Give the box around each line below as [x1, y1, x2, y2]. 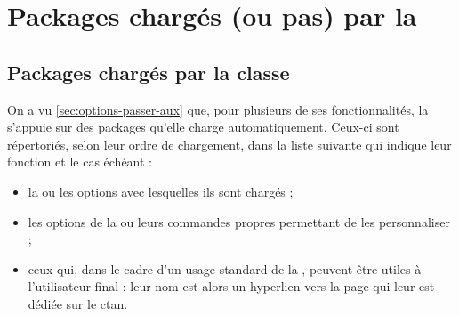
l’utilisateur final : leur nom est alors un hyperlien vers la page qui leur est [28, 277, 435, 296]
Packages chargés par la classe [7, 58, 290, 85]
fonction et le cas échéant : [7, 152, 152, 171]
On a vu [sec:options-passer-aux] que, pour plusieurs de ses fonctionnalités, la [7, 100, 429, 118]
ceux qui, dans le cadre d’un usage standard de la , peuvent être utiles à [28, 259, 422, 278]
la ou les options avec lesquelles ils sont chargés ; [28, 182, 294, 200]
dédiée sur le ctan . [28, 294, 128, 312]
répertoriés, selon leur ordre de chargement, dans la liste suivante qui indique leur [7, 134, 452, 153]
